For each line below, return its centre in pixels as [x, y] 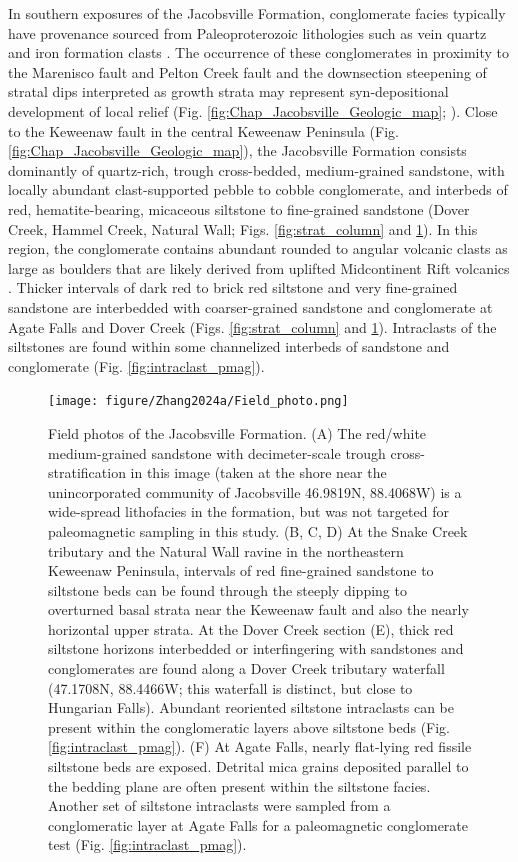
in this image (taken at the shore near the [258, 472]
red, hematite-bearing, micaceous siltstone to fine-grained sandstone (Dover [239, 208]
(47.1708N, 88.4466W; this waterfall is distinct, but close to [230, 687]
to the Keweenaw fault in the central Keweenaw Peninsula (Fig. [203, 130]
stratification [87, 472]
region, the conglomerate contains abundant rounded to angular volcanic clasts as [258, 248]
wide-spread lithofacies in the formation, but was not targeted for [248, 511]
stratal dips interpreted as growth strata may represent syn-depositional [228, 91]
